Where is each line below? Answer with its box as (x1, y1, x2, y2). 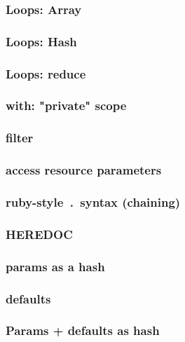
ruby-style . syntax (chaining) (6, 193, 181, 210)
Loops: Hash (6, 32, 77, 50)
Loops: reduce (6, 64, 86, 82)
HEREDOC (6, 225, 73, 242)
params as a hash (6, 257, 105, 275)
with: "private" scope (6, 97, 127, 114)
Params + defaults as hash (6, 322, 160, 339)
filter (6, 129, 34, 146)
